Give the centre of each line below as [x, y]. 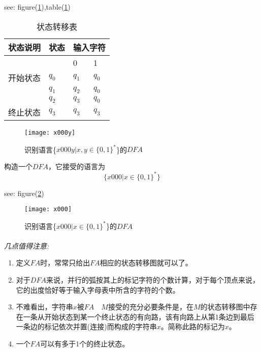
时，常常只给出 [65, 263]
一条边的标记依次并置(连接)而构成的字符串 [86, 326]
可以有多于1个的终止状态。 [85, 343]
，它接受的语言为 [77, 166]
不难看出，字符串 [44, 307]
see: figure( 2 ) [24, 193]
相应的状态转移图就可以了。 [146, 263]
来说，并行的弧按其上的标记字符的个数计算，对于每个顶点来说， [153, 279]
